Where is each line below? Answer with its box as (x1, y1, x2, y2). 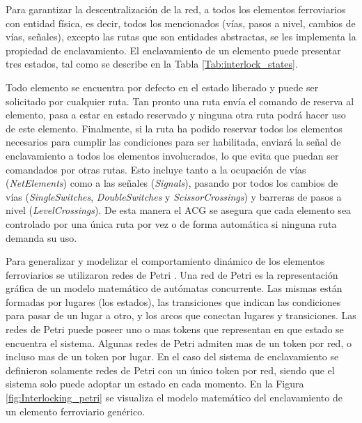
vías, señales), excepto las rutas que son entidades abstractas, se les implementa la (6, 29, 356, 44)
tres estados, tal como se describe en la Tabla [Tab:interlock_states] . (6, 56, 298, 71)
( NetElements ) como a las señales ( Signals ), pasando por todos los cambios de (6, 176, 338, 190)
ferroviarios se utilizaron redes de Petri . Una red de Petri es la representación (6, 267, 338, 282)
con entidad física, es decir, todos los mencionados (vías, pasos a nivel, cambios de (6, 15, 356, 30)
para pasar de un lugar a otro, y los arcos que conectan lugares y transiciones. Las (6, 308, 356, 323)
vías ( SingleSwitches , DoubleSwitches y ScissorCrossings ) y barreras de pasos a (6, 189, 342, 203)
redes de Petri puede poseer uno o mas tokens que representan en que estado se (6, 322, 344, 337)
